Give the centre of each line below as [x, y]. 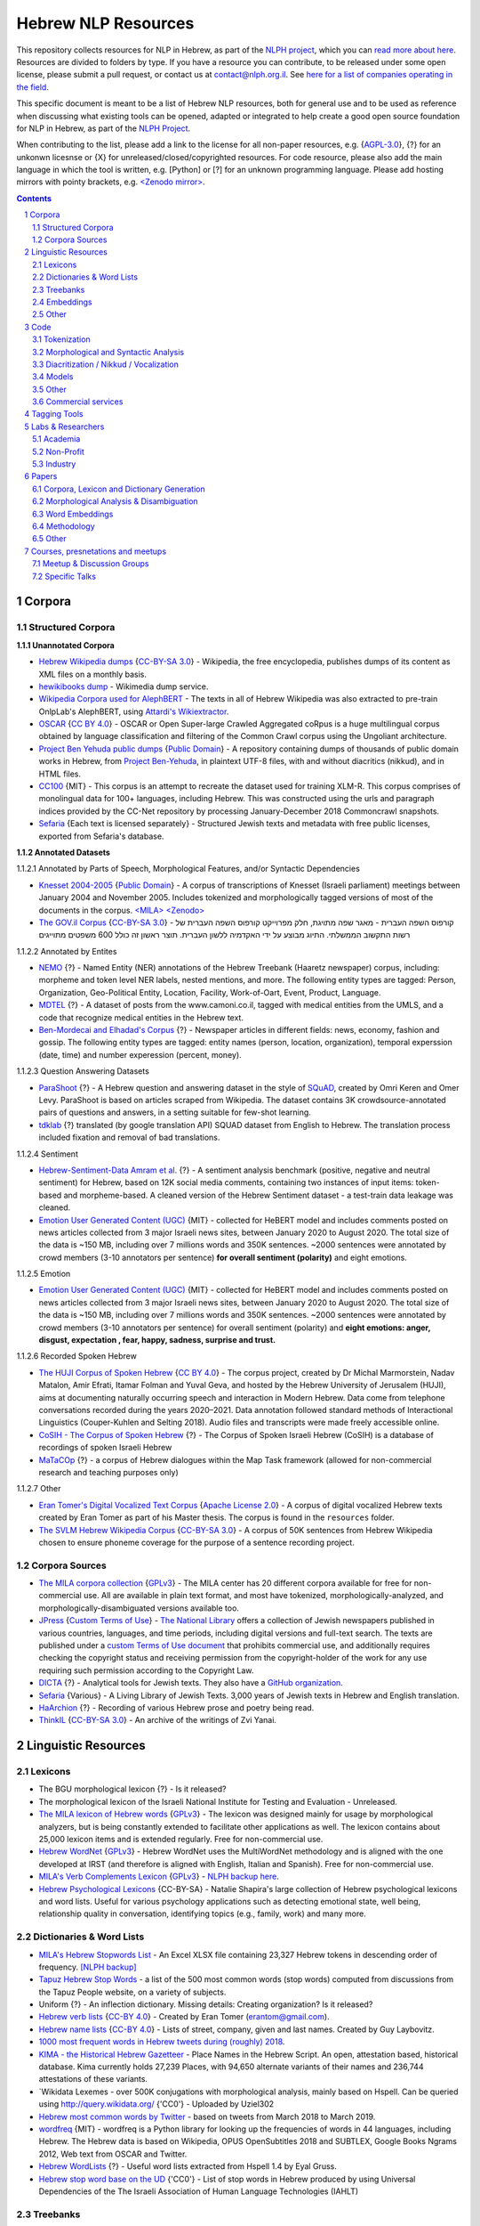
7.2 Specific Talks [64, 576]
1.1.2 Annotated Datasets [64, 852]
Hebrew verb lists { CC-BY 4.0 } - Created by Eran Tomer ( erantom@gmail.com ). [184, 2017]
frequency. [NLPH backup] [88, 1967]
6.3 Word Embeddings [73, 514]
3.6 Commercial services [78, 402]
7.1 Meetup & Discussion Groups [91, 564]
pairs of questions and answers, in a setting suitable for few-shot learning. [175, 1112]
